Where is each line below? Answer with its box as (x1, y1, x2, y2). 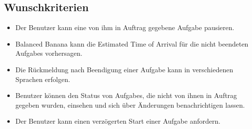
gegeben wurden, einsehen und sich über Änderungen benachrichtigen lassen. (15, 99, 245, 110)
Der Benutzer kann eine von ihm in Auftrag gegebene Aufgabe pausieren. (15, 22, 234, 32)
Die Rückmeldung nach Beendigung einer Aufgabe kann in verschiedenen (15, 64, 233, 74)
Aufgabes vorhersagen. (15, 48, 82, 58)
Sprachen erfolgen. (15, 74, 70, 84)
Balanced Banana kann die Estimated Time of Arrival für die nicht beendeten (15, 38, 249, 48)
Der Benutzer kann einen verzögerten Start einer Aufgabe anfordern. (15, 116, 221, 126)
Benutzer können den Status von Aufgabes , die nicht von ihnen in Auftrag (15, 90, 237, 100)
